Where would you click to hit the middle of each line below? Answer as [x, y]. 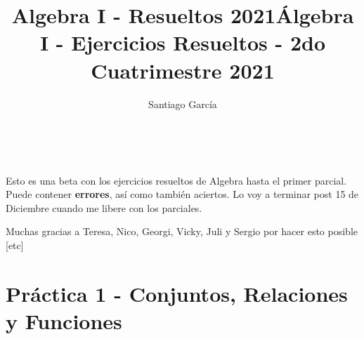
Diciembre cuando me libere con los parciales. [104, 207]
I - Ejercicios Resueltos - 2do [183, 42]
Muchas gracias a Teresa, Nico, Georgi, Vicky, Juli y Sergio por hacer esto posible [182, 231]
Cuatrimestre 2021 [183, 70]
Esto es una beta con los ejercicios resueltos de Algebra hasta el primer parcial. [176, 180]
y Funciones [64, 321]
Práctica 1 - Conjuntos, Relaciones [177, 293]
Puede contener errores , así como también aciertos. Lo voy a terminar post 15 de [182, 194]
